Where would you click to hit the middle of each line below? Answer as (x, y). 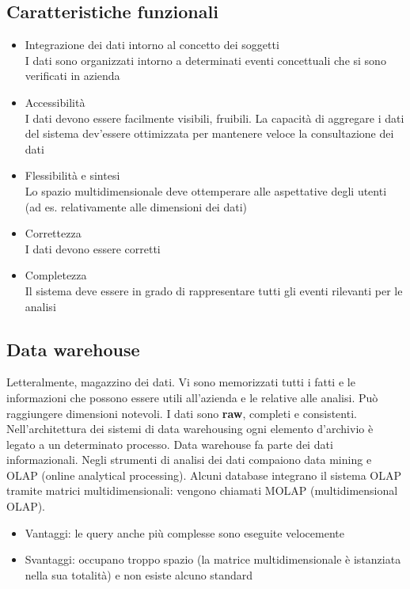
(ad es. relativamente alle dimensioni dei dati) (136, 206)
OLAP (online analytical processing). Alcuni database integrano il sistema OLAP (204, 475)
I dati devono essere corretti (93, 248)
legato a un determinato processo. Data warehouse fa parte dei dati (170, 444)
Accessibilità (55, 102)
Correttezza (53, 233)
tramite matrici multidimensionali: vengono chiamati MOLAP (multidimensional (202, 490)
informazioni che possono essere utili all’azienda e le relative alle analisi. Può (192, 397)
